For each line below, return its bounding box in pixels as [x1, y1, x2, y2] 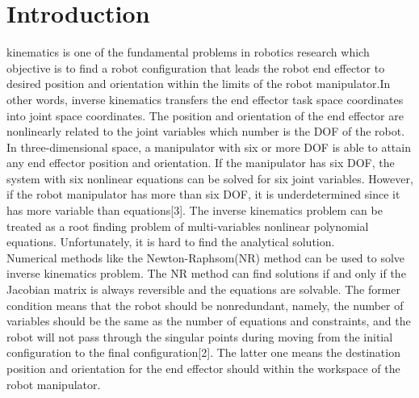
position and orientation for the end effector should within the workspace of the [6, 360, 400, 376]
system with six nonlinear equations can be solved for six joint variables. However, [6, 170, 413, 186]
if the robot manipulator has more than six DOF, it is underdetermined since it [6, 186, 400, 203]
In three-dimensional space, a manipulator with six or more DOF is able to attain [6, 138, 411, 155]
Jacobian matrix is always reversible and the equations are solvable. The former [6, 281, 401, 298]
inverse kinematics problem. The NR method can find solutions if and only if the [6, 265, 406, 282]
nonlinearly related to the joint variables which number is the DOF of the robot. [6, 123, 405, 140]
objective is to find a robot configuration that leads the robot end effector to [6, 59, 385, 76]
